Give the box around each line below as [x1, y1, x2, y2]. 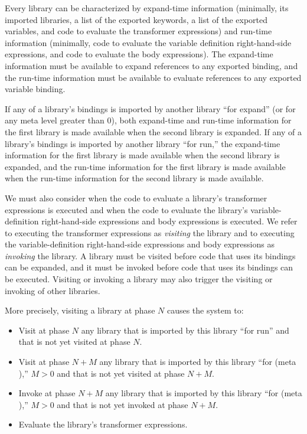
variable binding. [5, 83, 66, 95]
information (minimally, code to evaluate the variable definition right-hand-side [5, 36, 292, 48]
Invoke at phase [18, 387, 76, 399]
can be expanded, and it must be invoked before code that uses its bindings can [5, 261, 293, 273]
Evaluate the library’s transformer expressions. [18, 418, 188, 430]
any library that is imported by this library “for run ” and [81, 324, 289, 336]
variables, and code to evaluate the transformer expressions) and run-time [5, 25, 272, 37]
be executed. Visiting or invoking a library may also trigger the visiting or [5, 273, 273, 285]
